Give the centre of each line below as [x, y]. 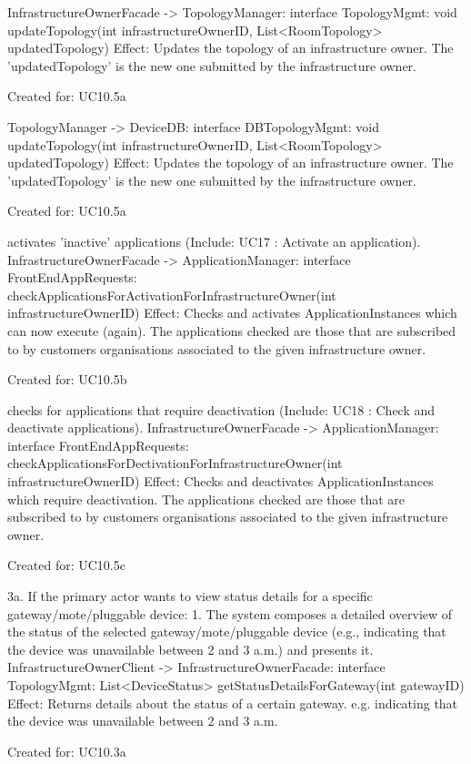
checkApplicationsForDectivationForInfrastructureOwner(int [175, 463]
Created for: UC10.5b [67, 379]
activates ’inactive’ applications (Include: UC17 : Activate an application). [214, 241]
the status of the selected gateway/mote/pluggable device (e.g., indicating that [227, 632]
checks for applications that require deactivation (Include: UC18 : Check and [221, 409]
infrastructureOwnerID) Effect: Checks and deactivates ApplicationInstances [220, 481]
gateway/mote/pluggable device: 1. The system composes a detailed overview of [230, 613]
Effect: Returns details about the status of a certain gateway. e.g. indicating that [233, 703]
